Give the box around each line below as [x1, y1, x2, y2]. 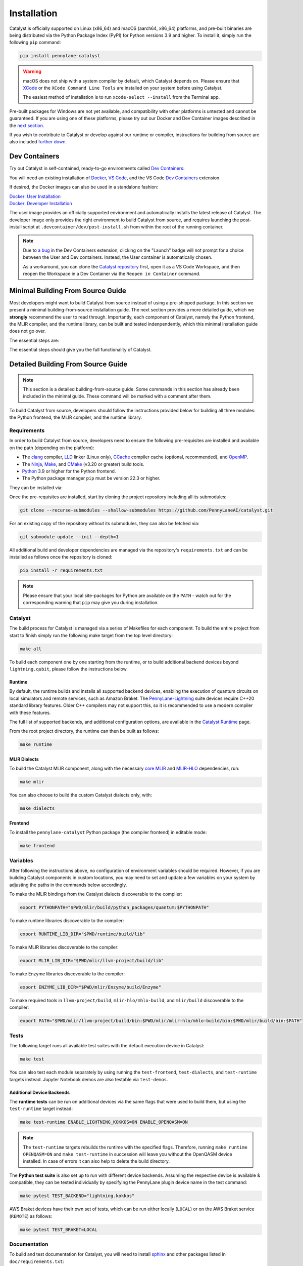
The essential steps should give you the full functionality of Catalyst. [9, 347, 152, 353]
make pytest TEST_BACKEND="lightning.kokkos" [20, 1193, 135, 1199]
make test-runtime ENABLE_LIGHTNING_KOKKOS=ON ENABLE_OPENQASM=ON [20, 1119, 188, 1125]
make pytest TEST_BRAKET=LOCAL [20, 1227, 98, 1233]
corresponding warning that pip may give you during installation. [23, 600, 159, 606]
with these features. [9, 709, 51, 716]
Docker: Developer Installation [9, 200, 72, 206]
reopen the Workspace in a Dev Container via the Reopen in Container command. [23, 271, 200, 277]
